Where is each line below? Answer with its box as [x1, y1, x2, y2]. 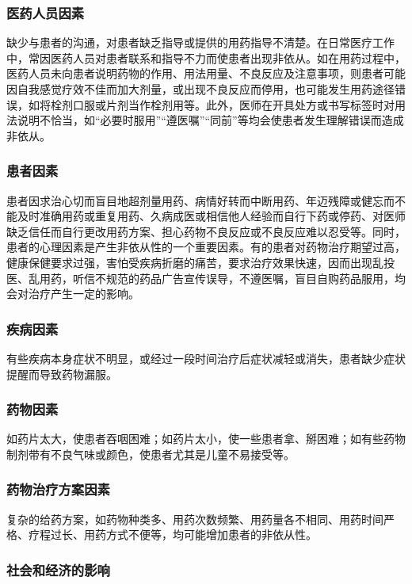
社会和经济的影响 [6, 559, 110, 579]
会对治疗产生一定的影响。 [6, 285, 139, 302]
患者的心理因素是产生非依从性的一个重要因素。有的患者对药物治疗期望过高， [6, 239, 406, 255]
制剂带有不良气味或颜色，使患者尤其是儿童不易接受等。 [6, 445, 295, 462]
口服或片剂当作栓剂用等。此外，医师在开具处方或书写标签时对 [72, 96, 395, 113]
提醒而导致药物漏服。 [6, 365, 117, 382]
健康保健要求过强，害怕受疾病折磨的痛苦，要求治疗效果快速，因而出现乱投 [6, 254, 395, 270]
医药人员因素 [6, 2, 85, 22]
